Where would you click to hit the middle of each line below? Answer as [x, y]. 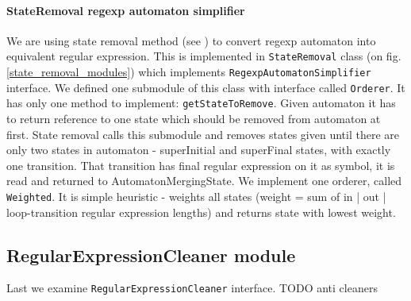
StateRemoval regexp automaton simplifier [126, 10]
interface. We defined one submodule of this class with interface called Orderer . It [206, 87]
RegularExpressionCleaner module [151, 255]
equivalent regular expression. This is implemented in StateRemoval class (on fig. [204, 56]
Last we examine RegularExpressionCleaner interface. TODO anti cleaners [192, 288]
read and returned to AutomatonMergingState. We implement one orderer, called [204, 181]
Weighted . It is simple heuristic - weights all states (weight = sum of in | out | [196, 196]
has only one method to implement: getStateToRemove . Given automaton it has [201, 103]
